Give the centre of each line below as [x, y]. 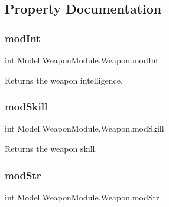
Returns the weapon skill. [51, 148]
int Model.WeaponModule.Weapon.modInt [82, 60]
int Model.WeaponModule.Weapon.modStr [82, 197]
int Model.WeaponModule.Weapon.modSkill [84, 128]
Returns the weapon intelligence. [64, 80]
